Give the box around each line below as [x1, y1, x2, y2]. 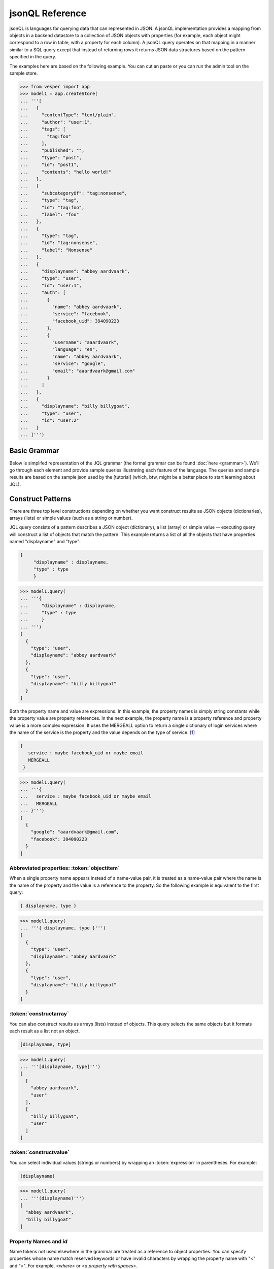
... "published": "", [20, 148, 85, 153]
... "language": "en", [20, 347, 98, 352]
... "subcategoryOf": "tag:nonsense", [20, 190, 127, 196]
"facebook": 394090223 [30, 836, 87, 842]
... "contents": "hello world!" [20, 169, 112, 175]
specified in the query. [9, 54, 57, 60]
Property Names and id [9, 1238, 68, 1245]
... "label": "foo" [20, 211, 80, 217]
